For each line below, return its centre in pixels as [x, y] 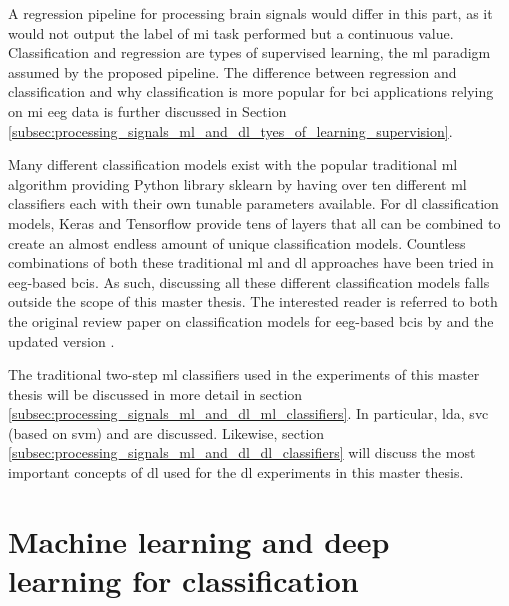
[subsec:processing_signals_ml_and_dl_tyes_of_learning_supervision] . [230, 130]
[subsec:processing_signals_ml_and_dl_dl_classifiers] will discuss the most [242, 452]
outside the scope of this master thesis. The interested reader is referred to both [253, 301]
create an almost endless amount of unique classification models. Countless [237, 242]
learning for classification [183, 580]
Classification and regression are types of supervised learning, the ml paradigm [249, 52]
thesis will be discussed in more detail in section [155, 393]
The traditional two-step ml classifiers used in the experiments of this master [244, 374]
